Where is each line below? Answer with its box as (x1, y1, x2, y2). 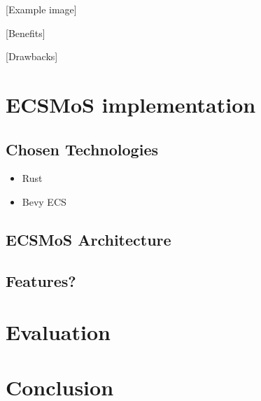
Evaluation (6, 318, 111, 346)
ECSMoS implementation (6, 90, 256, 118)
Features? (6, 269, 76, 291)
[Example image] (6, 2, 77, 16)
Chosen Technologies (6, 138, 158, 160)
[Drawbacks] (6, 49, 58, 64)
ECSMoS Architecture (6, 228, 171, 250)
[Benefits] (6, 25, 45, 40)
